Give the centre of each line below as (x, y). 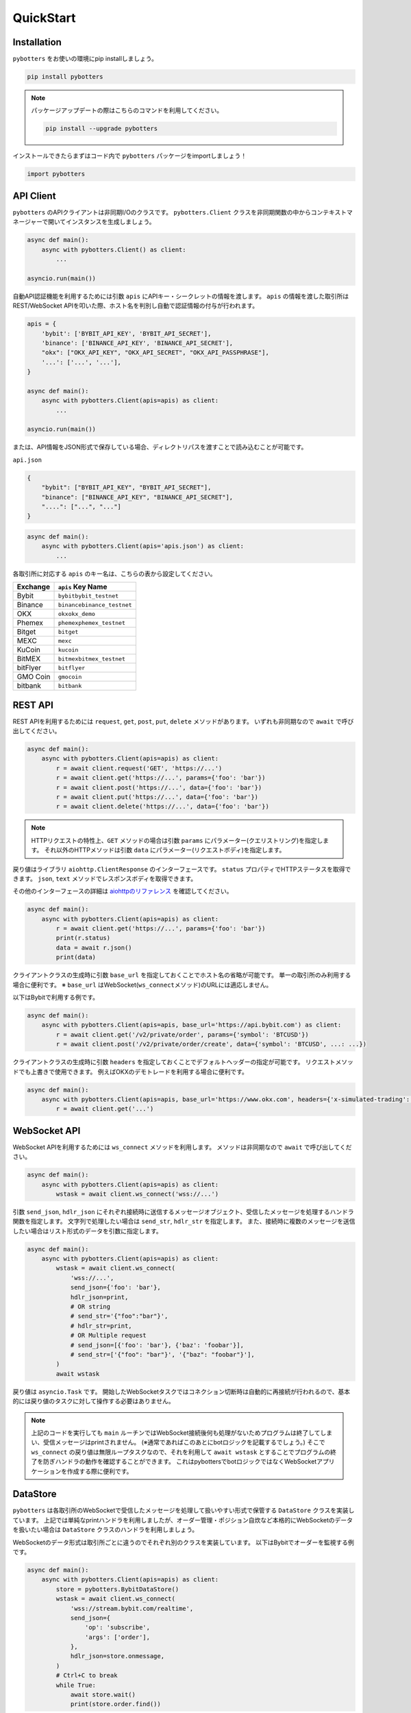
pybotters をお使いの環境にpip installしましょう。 (85, 59)
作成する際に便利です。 (100, 1471)
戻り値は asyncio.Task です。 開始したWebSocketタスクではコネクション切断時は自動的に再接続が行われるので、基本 (182, 1392)
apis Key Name (83, 587)
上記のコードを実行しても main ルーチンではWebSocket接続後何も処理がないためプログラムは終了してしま (182, 1433)
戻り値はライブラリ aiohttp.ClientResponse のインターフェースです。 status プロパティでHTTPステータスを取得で (182, 869)
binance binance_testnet (95, 605)
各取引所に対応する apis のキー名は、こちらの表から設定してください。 (114, 574)
